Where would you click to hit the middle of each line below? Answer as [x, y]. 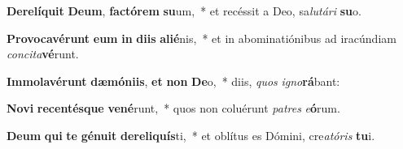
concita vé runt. [43, 54]
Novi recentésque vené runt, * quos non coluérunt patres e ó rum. [173, 108]
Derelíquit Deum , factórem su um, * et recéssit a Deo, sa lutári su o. [184, 11]
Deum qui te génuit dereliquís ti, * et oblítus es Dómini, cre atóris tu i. [191, 135]
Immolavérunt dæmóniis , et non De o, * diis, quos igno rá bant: [173, 81]
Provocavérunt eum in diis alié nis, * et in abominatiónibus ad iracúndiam [201, 38]
